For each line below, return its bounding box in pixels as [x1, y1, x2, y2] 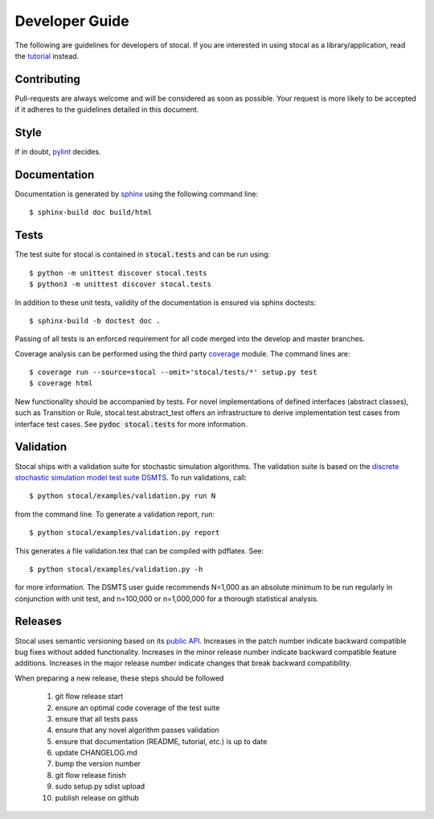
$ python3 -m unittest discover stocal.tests [29, 280, 212, 289]
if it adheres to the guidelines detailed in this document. [14, 105, 199, 114]
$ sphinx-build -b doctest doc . [29, 316, 161, 325]
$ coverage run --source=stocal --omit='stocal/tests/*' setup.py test [29, 368, 317, 377]
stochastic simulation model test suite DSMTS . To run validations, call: [14, 472, 248, 482]
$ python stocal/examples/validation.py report [29, 528, 220, 537]
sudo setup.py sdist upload [55, 781, 145, 792]
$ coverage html [29, 379, 93, 388]
